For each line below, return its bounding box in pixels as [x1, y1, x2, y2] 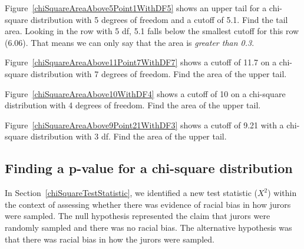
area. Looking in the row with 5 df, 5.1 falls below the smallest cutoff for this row [5, 25, 299, 37]
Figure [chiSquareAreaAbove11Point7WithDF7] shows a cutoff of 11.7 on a [5, 56, 277, 68]
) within [267, 187, 297, 199]
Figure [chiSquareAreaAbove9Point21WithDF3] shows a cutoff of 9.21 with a [5, 118, 284, 131]
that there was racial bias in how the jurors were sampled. [5, 233, 214, 245]
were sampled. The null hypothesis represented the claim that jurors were [5, 210, 270, 222]
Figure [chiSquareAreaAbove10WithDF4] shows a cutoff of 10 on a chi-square [5, 87, 286, 99]
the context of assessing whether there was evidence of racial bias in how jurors [5, 198, 291, 210]
